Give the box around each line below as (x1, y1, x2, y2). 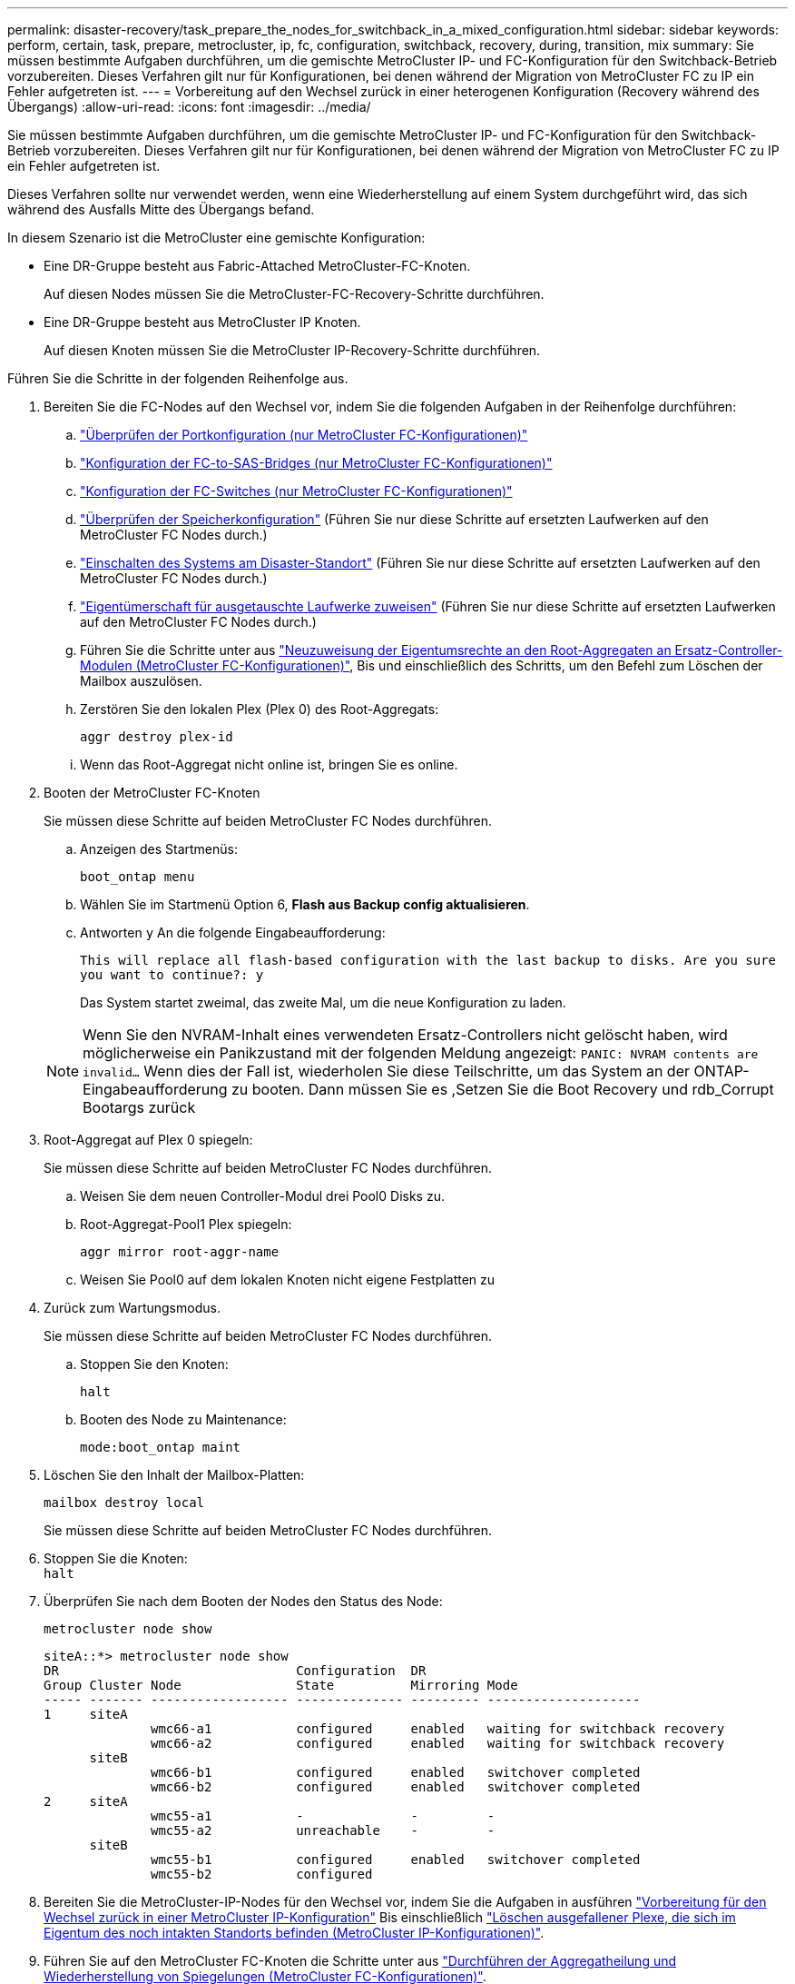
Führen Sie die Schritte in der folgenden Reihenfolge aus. (7, 371, 348, 386)
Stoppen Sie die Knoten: (44, 1551, 188, 1566)
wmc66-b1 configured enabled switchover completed (151, 1765, 641, 1780)
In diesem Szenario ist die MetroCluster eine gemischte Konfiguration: (7, 230, 426, 245)
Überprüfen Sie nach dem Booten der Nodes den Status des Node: (44, 1593, 443, 1609)
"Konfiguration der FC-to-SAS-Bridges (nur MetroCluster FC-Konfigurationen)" (80, 455, 553, 471)
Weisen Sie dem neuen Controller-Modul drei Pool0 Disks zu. (80, 1188, 445, 1204)
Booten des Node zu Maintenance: (80, 1412, 287, 1427)
